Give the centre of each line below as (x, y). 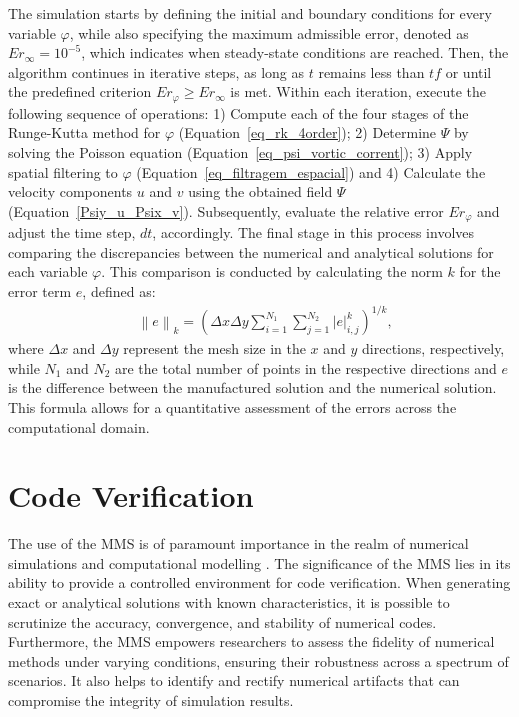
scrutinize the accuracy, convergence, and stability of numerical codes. (222, 621)
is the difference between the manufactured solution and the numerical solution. (252, 387)
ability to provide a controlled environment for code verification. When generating (259, 582)
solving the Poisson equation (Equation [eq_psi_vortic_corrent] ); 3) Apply (240, 152)
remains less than (371, 71)
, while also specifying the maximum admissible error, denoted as (269, 32)
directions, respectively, (433, 348)
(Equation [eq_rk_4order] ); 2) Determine (307, 132)
